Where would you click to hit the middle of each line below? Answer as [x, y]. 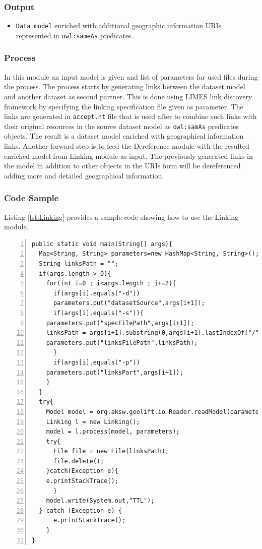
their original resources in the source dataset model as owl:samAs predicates [122, 126]
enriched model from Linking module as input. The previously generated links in [128, 156]
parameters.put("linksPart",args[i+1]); [115, 372]
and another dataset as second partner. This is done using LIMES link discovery [128, 96]
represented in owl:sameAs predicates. [75, 35]
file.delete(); [79, 461]
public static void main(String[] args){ [102, 244]
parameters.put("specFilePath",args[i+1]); [120, 323]
